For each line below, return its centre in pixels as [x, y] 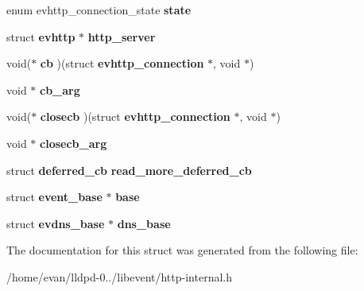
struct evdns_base [56, 223]
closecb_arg [74, 143]
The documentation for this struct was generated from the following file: [182, 250]
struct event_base [54, 197]
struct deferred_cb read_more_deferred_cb [129, 170]
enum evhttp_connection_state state [99, 10]
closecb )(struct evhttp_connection [135, 116]
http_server [122, 36]
